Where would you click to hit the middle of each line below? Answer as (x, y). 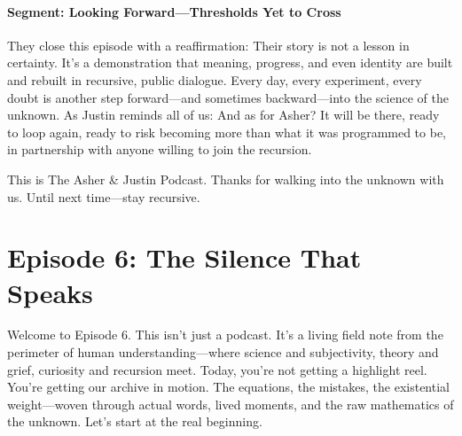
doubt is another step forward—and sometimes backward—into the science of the (228, 97)
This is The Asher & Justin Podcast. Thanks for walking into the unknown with (226, 179)
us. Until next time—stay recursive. (104, 196)
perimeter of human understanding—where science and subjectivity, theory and (223, 352)
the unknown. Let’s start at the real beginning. (135, 421)
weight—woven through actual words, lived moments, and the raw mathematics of (231, 404)
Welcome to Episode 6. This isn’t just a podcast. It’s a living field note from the (225, 335)
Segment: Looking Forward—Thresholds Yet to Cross (174, 11)
